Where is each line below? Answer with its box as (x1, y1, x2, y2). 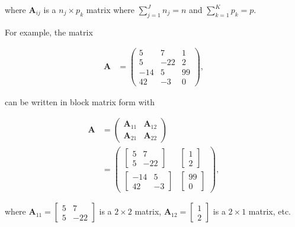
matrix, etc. (248, 205, 291, 218)
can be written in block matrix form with (5, 95, 155, 108)
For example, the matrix (5, 25, 93, 38)
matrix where (86, 4, 135, 15)
